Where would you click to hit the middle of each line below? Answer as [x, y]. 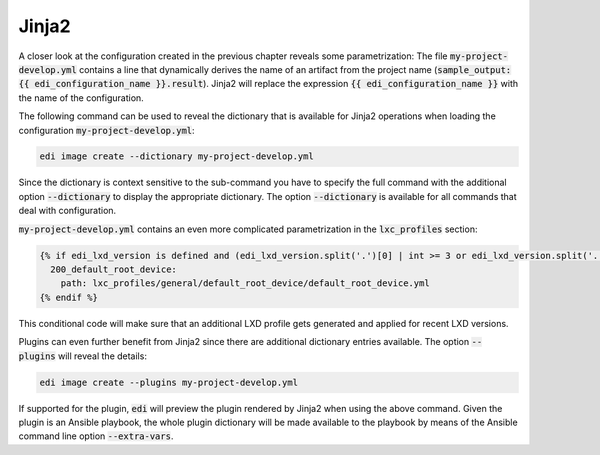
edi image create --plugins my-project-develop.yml [169, 382]
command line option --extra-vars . [96, 436]
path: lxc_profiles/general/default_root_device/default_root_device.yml [245, 283]
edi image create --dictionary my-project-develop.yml [176, 156]
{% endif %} [69, 297]
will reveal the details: [102, 356]
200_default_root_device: [113, 269]
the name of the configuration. [81, 97]
